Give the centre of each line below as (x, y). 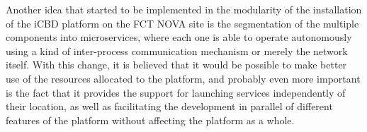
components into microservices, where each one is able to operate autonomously (179, 37)
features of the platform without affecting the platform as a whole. (150, 120)
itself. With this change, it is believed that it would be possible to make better (176, 65)
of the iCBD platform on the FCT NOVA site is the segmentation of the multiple (182, 23)
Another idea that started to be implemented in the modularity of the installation (184, 9)
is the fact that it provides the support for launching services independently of (176, 92)
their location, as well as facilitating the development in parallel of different (169, 106)
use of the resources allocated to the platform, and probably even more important (183, 78)
